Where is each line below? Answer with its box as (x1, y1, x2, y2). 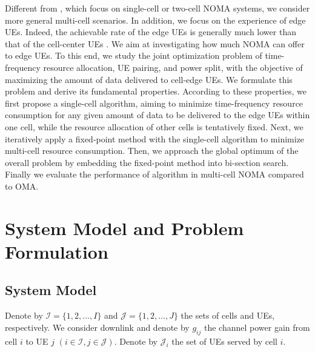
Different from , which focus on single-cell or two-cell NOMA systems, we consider (5, 2, 310, 14)
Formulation (5, 239, 108, 264)
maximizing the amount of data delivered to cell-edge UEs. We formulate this (5, 73, 293, 85)
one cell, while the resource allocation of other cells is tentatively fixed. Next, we (5, 120, 303, 133)
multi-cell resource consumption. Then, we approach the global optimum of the (5, 144, 299, 157)
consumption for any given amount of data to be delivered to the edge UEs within (5, 108, 310, 121)
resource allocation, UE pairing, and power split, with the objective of (43, 61, 303, 73)
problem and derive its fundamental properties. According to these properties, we (5, 85, 307, 98)
